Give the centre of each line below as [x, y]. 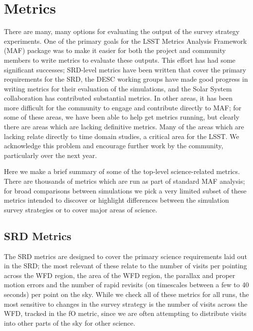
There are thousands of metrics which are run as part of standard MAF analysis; [125, 181]
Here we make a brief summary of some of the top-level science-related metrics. [122, 171]
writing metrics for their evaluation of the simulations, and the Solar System [118, 88]
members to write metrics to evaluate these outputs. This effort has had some [120, 60]
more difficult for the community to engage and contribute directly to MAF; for [123, 107]
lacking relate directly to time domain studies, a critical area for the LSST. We [122, 136]
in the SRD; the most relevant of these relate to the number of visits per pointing [126, 266]
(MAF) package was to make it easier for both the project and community [115, 50]
